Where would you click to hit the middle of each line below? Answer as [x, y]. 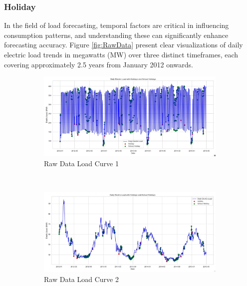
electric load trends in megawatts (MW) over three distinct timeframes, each [121, 54]
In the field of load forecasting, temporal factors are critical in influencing [117, 25]
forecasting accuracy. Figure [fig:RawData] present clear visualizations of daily [123, 45]
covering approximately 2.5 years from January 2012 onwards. [99, 64]
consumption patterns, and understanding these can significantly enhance [116, 35]
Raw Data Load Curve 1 [81, 163]
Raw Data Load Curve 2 [81, 279]
